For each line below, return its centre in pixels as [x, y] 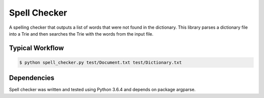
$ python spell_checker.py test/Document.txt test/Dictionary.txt [100, 62]
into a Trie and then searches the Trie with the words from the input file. [81, 34]
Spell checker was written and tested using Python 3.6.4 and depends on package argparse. [102, 90]
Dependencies [32, 78]
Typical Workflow [36, 48]
